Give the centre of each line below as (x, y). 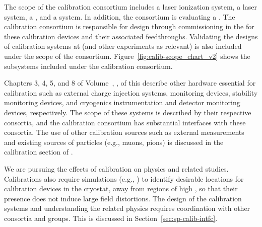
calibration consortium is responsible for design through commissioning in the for (129, 26)
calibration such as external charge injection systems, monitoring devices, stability (131, 92)
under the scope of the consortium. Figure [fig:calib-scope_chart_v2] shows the (127, 56)
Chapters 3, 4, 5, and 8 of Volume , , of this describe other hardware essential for (130, 83)
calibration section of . (39, 152)
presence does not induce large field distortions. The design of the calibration (123, 198)
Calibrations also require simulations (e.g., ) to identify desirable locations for (124, 178)
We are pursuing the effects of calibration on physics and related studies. (116, 168)
